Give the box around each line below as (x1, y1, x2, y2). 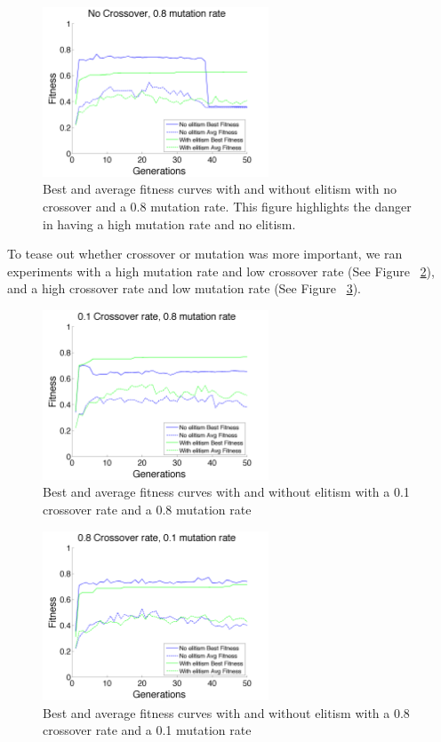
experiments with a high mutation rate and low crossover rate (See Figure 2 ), (7, 261, 435, 280)
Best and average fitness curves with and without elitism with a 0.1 (43, 483, 410, 501)
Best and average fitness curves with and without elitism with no (43, 180, 397, 198)
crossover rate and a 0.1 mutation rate (43, 721, 252, 739)
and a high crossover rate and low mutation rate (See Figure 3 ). (7, 279, 361, 298)
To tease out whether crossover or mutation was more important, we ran (7, 244, 403, 263)
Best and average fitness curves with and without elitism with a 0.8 (43, 703, 410, 722)
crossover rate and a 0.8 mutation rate (43, 499, 252, 518)
